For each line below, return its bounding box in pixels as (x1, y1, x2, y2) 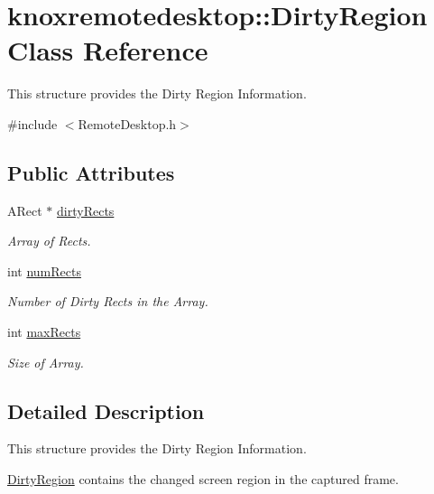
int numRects (7, 261, 81, 280)
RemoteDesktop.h (78, 114, 177, 133)
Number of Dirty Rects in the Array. (7, 292, 208, 311)
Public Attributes (7, 158, 175, 186)
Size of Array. (7, 352, 84, 371)
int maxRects (7, 322, 81, 341)
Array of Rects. (7, 231, 91, 250)
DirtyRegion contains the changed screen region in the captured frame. (7, 470, 399, 489)
